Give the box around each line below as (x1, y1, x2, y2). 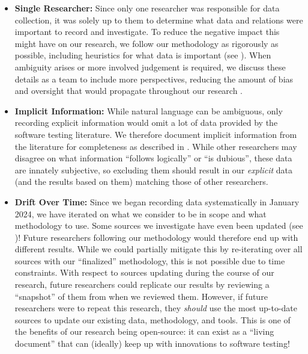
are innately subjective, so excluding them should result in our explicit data (14, 163, 293, 176)
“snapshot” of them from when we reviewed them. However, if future (14, 290, 268, 302)
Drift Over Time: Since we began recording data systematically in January (14, 195, 300, 208)
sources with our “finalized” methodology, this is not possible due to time (14, 254, 285, 267)
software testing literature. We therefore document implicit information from (14, 128, 297, 140)
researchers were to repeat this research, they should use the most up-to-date (14, 302, 298, 314)
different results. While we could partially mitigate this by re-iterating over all (14, 243, 303, 255)
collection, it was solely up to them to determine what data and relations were (14, 13, 303, 26)
